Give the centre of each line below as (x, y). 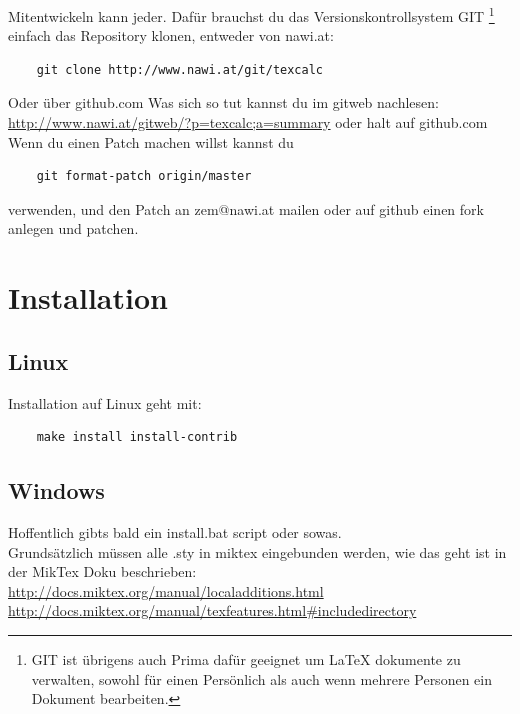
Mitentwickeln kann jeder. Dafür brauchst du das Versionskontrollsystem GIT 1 (251, 14)
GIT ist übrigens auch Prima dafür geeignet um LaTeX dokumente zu (246, 658)
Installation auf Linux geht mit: (105, 402)
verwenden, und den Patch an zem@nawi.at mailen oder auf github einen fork (246, 208)
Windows (56, 490)
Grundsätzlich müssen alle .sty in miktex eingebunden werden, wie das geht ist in (257, 551)
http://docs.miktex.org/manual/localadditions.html (166, 590)
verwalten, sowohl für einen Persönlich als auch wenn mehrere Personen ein (261, 678)
